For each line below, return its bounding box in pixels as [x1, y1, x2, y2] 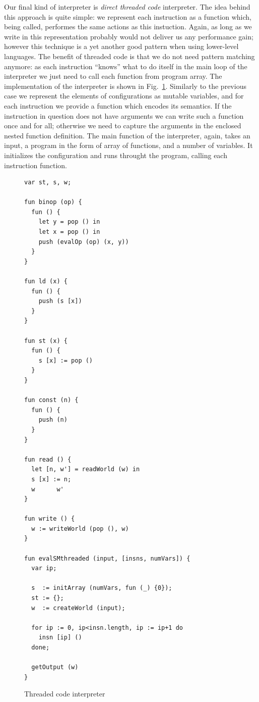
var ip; [31, 565, 57, 572]
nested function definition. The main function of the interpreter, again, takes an [4, 130, 250, 140]
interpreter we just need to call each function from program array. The [4, 71, 222, 81]
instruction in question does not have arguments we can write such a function [4, 110, 244, 121]
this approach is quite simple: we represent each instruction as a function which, [4, 11, 251, 22]
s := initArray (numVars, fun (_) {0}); [31, 584, 172, 592]
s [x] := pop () [38, 357, 93, 364]
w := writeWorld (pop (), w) [31, 525, 129, 532]
